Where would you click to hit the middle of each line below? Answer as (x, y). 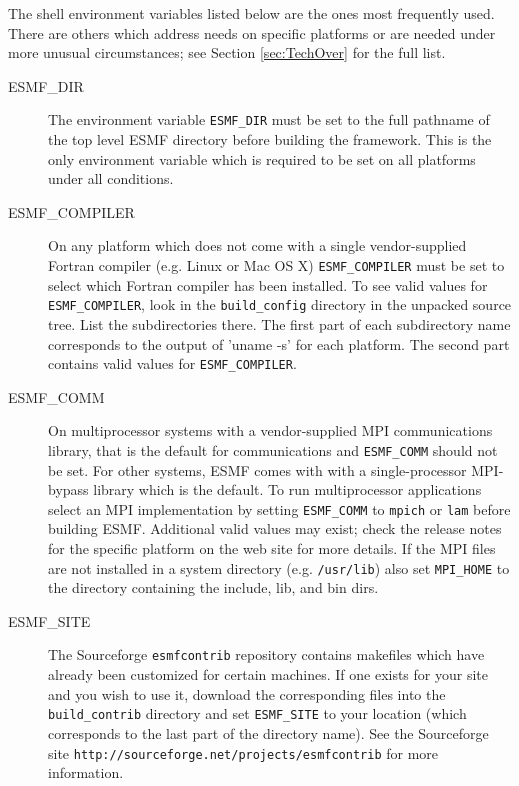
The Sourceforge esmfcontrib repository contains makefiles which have (266, 654)
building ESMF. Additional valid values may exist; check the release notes (275, 528)
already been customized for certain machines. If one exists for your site (268, 674)
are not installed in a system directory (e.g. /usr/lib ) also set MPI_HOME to (279, 567)
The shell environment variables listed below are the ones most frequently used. (251, 13)
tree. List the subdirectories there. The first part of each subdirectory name (279, 323)
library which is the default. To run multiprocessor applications (287, 489)
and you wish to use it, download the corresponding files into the (247, 693)
